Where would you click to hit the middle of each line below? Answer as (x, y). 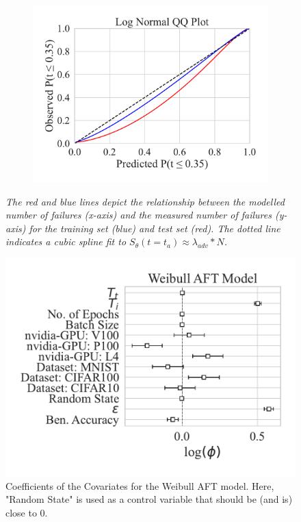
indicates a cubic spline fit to (66, 241)
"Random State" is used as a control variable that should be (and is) (149, 499)
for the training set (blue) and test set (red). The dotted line (155, 228)
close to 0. (27, 512)
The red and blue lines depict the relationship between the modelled (145, 201)
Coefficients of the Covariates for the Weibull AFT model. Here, (140, 485)
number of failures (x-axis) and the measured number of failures (139, 215)
